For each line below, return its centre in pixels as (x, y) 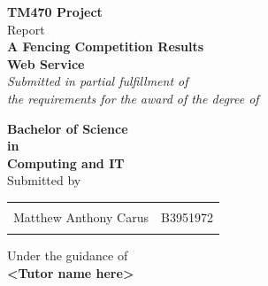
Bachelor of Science (68, 128)
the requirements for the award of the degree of (133, 98)
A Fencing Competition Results (106, 46)
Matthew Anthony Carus (81, 216)
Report (26, 29)
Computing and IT (66, 162)
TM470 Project (55, 12)
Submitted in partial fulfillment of (98, 81)
